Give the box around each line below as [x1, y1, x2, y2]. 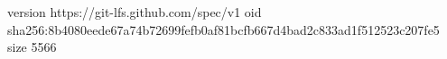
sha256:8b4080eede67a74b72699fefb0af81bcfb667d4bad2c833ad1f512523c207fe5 [7, 20, 440, 38]
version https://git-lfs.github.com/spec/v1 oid [7, 3, 262, 21]
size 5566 [7, 38, 57, 56]
